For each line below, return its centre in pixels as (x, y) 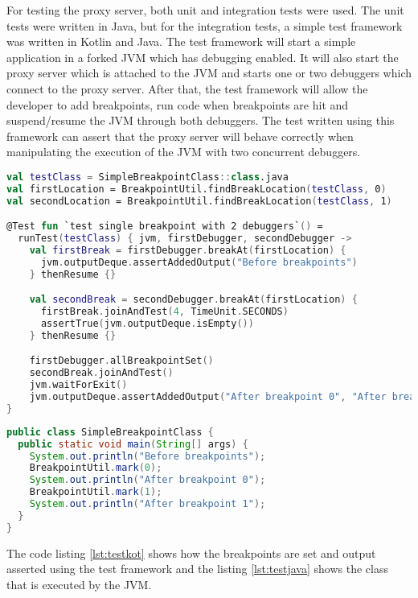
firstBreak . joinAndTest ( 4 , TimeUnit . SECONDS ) (164, 312)
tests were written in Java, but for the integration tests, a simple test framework (205, 25)
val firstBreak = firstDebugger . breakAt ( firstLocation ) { (188, 250)
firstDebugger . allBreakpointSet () (121, 361)
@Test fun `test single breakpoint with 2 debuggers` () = (165, 227)
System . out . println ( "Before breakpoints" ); (148, 456)
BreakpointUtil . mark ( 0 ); (96, 468)
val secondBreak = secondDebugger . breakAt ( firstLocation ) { (193, 300)
